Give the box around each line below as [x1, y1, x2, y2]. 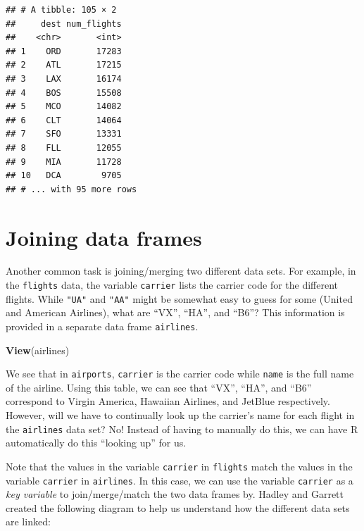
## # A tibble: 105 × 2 [6, 5, 117, 15]
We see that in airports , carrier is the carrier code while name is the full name [6, 366, 354, 381]
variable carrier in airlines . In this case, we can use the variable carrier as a [6, 473, 353, 487]
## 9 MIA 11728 [6, 156, 122, 167]
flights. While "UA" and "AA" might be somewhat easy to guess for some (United [6, 291, 353, 306]
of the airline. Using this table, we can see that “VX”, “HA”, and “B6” [6, 380, 312, 394]
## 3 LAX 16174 [6, 73, 122, 84]
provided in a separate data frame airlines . [6, 318, 199, 333]
